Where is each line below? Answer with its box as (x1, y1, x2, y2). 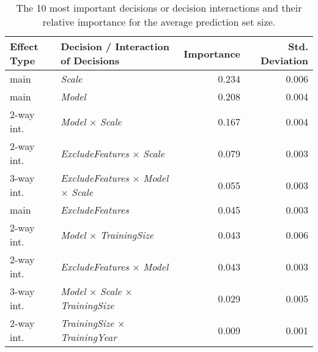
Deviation (261, 53, 308, 67)
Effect (10, 39, 39, 53)
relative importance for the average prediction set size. (42, 15, 276, 29)
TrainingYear (61, 330, 117, 344)
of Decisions (61, 53, 120, 67)
